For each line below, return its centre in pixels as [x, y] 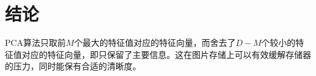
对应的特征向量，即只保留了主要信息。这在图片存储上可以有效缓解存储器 [166, 54]
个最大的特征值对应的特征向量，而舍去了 [155, 43]
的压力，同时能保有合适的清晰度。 [73, 66]
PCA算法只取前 [36, 43]
